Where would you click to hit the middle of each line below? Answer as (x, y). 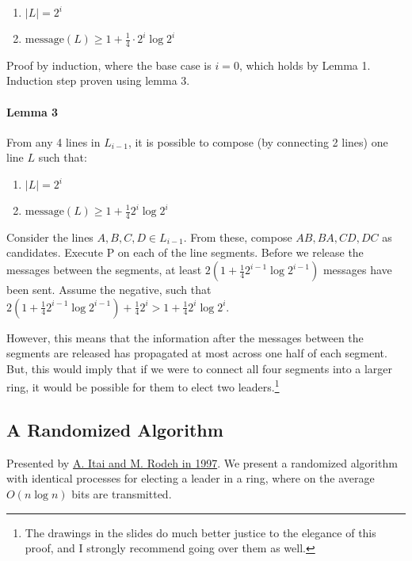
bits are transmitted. (122, 494)
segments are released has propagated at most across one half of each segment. (197, 353)
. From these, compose (238, 237)
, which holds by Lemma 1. (305, 65)
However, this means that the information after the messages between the (185, 337)
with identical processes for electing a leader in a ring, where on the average (191, 478)
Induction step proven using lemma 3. (98, 80)
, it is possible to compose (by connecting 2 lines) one (258, 141)
